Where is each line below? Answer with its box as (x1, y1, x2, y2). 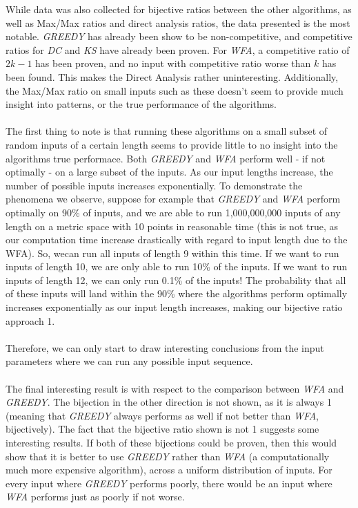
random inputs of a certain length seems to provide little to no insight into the (6, 137, 338, 151)
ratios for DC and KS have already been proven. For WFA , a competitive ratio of (6, 42, 350, 57)
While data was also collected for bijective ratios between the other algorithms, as (6, 2, 352, 16)
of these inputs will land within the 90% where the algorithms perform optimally (6, 286, 348, 301)
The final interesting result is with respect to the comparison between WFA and (6, 381, 344, 395)
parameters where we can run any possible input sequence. (6, 354, 253, 368)
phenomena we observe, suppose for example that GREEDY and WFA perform (6, 191, 341, 206)
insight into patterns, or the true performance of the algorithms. (6, 97, 277, 111)
